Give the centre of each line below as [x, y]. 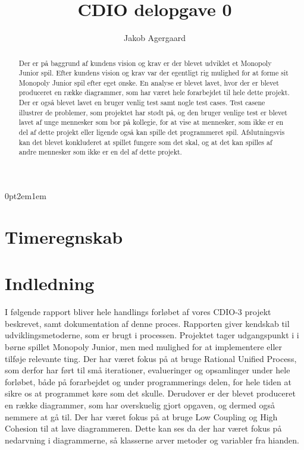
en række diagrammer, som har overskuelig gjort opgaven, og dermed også [140, 405]
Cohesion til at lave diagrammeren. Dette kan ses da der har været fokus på [143, 428]
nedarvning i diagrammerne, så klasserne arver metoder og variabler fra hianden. [152, 440]
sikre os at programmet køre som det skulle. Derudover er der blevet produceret [150, 393]
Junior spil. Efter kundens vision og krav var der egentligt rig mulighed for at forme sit [153, 73]
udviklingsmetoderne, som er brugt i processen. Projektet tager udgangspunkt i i [152, 335]
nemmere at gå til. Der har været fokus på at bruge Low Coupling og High [141, 416]
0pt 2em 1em [26, 196]
